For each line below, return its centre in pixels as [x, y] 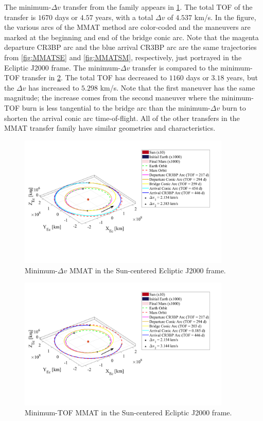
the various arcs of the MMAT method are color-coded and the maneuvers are [127, 27]
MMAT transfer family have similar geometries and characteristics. [110, 128]
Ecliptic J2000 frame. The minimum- [62, 67]
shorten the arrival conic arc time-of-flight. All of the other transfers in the [122, 118]
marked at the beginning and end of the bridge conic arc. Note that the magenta [131, 37]
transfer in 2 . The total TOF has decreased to [94, 77]
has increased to [54, 87]
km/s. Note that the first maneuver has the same [178, 87]
